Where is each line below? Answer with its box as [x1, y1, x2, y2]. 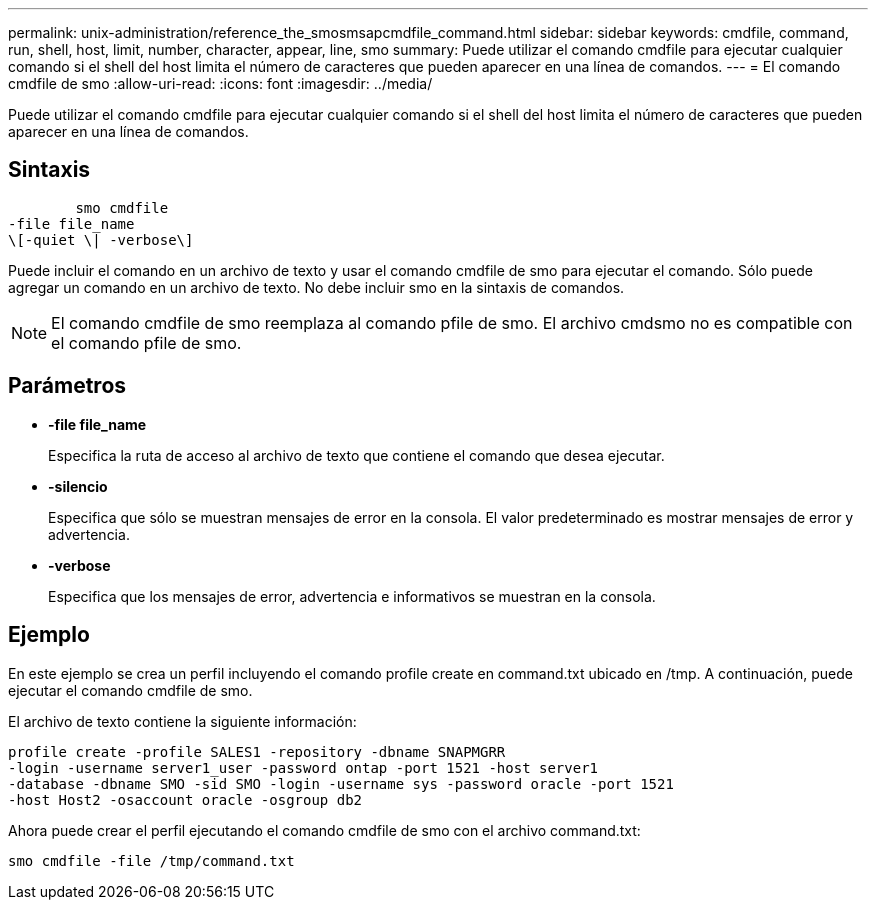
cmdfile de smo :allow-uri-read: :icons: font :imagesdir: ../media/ [8, 75, 433, 92]
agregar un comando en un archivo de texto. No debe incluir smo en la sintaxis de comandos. [8, 278, 625, 296]
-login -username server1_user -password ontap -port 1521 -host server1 [8, 759, 599, 776]
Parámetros [8, 373, 127, 399]
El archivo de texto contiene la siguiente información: [8, 712, 357, 730]
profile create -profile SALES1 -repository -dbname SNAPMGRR [8, 743, 506, 760]
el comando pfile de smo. [51, 332, 242, 353]
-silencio [48, 477, 108, 495]
